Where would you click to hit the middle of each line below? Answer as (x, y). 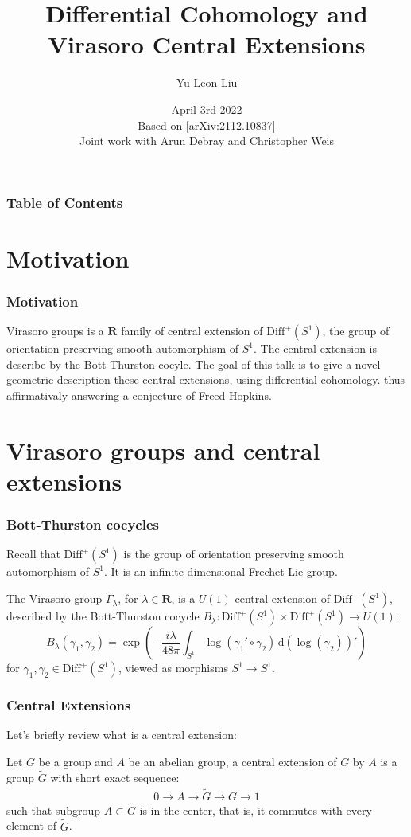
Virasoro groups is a (55, 331)
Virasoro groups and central (163, 450)
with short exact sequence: (115, 777)
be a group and (76, 761)
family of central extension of (192, 331)
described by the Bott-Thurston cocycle (103, 616)
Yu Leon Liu (207, 82)
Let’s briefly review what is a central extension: (122, 735)
